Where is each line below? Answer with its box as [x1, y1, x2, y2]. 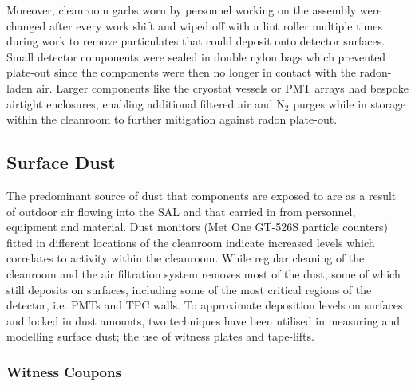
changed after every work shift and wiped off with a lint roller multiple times [6, 17, 382, 33]
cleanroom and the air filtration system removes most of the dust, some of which [6, 265, 401, 282]
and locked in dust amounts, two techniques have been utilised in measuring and [6, 312, 401, 329]
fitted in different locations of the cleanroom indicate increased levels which [6, 234, 375, 250]
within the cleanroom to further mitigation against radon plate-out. [6, 111, 338, 128]
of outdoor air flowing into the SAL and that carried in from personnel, [6, 203, 356, 219]
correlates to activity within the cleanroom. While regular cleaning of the [6, 250, 365, 266]
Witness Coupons [6, 361, 121, 381]
